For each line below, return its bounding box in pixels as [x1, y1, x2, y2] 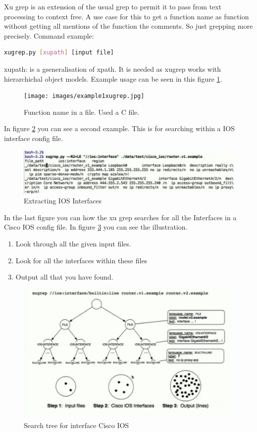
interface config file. [4, 133, 63, 143]
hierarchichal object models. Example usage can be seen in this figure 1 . [4, 73, 222, 84]
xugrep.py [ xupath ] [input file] [4, 49, 114, 56]
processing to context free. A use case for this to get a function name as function [4, 11, 249, 21]
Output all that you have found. [15, 272, 113, 282]
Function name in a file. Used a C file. [24, 106, 140, 117]
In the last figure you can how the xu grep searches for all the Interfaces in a [4, 212, 237, 222]
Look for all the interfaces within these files [15, 255, 148, 265]
